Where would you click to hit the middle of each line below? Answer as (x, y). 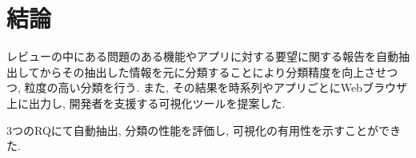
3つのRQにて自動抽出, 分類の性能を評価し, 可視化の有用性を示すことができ (204, 130)
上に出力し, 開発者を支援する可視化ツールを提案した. (146, 103)
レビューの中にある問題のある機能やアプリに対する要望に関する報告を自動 (202, 56)
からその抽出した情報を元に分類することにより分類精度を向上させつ (219, 71)
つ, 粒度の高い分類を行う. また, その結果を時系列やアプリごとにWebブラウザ (207, 87)
